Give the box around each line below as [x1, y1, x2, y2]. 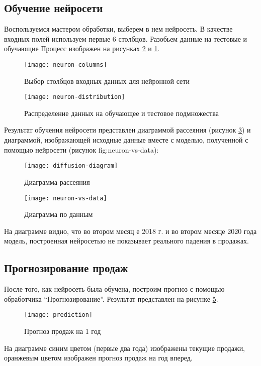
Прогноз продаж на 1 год [24, 326, 101, 336]
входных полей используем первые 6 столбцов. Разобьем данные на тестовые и [4, 33, 247, 44]
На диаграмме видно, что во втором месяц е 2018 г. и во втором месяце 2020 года [4, 225, 257, 236]
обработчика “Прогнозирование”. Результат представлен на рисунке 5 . [4, 293, 218, 304]
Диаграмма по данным [24, 209, 93, 219]
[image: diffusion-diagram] [24, 162, 118, 170]
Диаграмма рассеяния [24, 176, 90, 187]
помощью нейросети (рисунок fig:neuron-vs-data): [4, 144, 159, 155]
